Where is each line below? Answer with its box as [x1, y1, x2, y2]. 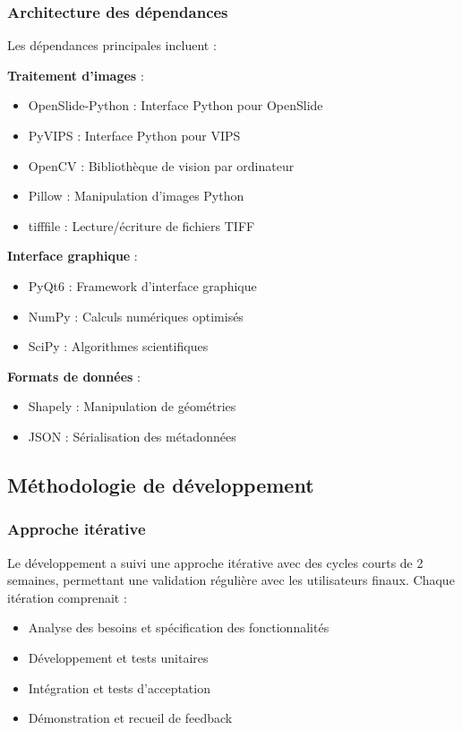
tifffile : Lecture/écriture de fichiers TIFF [28, 216, 255, 235]
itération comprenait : [7, 588, 127, 606]
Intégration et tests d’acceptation [28, 678, 210, 697]
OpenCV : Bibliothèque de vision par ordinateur [28, 156, 295, 175]
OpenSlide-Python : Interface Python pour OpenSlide [28, 96, 323, 115]
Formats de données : [7, 366, 141, 385]
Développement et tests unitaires [28, 648, 209, 666]
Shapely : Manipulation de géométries [28, 397, 236, 416]
